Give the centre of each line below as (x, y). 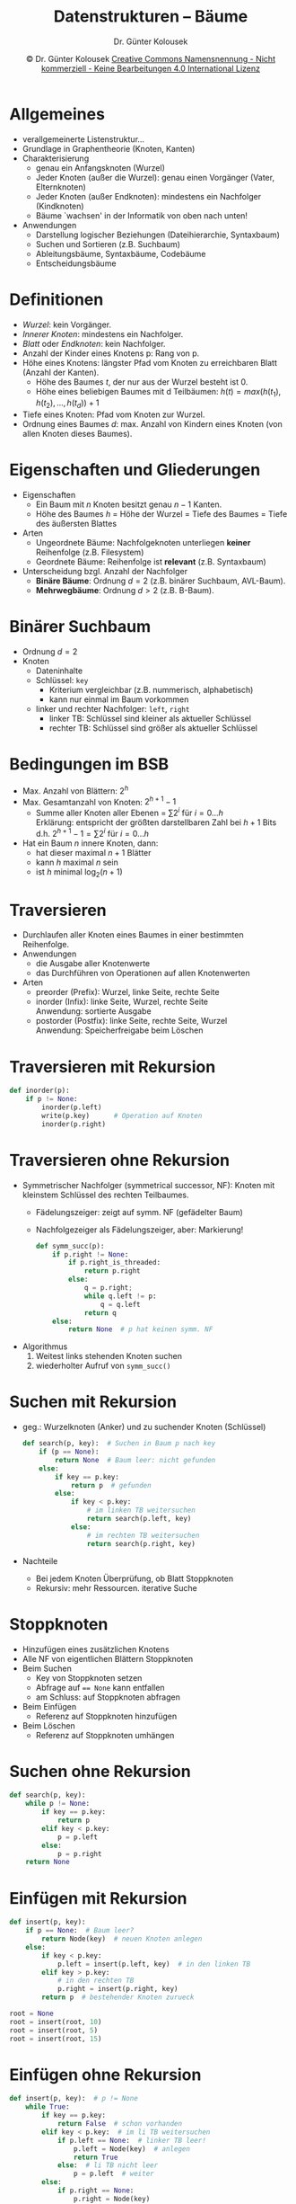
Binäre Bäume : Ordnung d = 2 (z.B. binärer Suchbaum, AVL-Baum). (161, 581)
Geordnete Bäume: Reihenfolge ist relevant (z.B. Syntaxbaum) (151, 562)
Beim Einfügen (49, 1706)
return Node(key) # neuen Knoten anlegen (122, 1939)
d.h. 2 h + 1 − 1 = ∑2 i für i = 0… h (92, 833)
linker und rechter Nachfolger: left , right (113, 709)
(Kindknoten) (60, 206)
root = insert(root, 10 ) (56, 2022)
